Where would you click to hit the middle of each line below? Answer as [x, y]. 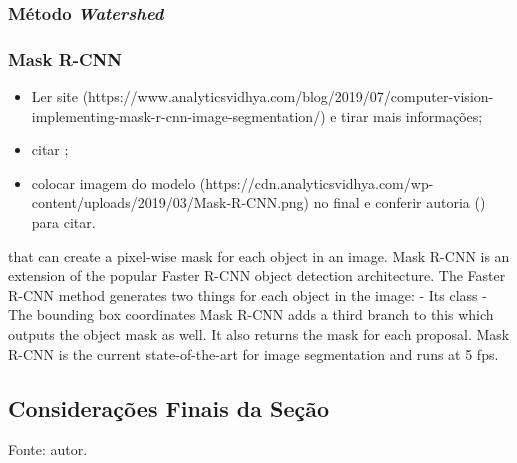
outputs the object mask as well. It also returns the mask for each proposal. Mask [259, 334]
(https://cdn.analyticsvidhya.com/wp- [316, 182]
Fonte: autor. [48, 449]
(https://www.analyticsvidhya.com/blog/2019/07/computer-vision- [288, 96]
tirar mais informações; [412, 115]
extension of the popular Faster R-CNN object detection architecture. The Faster [257, 275]
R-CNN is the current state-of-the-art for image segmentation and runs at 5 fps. [253, 353]
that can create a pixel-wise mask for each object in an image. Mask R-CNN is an [259, 255]
